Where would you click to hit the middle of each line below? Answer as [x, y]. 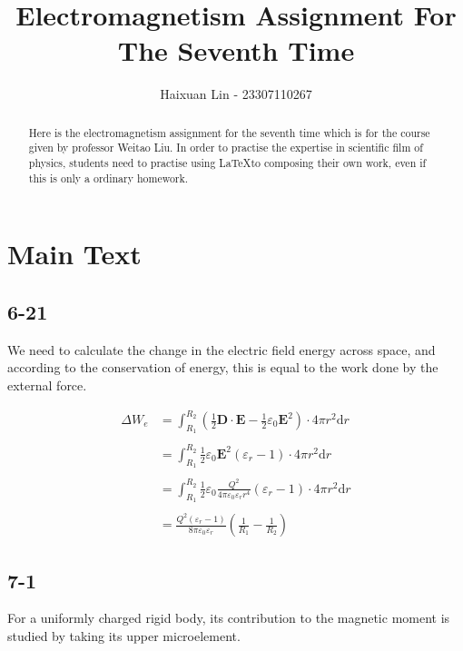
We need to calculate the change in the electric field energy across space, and [222, 349]
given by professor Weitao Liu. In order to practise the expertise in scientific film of [226, 148]
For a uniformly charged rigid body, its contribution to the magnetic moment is [229, 618]
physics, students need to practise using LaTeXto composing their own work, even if [227, 163]
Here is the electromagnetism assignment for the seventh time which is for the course [229, 132]
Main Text [74, 254]
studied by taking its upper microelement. [124, 636]
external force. [47, 385]
